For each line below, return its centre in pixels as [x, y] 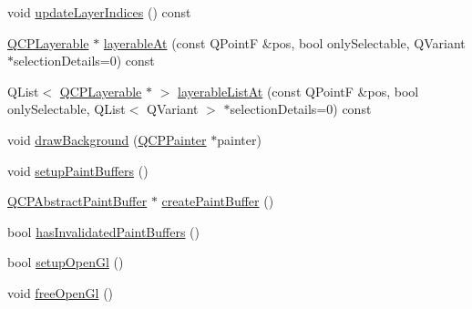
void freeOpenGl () [61, 292]
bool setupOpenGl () [66, 262]
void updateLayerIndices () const [99, 12]
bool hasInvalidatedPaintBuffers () [104, 231]
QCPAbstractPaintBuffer [77, 201]
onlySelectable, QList [67, 109]
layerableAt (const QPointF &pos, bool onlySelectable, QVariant [284, 42]
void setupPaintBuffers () [78, 170]
